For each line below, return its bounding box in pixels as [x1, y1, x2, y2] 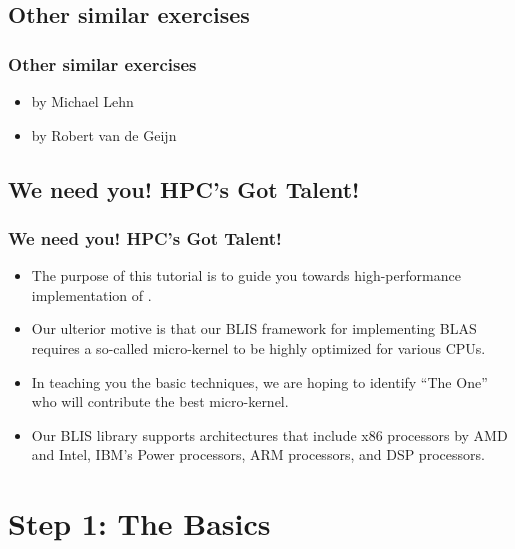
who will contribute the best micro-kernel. [31, 391, 289, 412]
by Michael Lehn [31, 91, 134, 111]
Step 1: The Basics [8, 503, 271, 544]
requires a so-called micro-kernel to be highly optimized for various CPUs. [31, 337, 486, 358]
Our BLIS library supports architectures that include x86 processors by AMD [31, 424, 508, 445]
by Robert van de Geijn [31, 124, 177, 145]
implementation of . [31, 284, 152, 305]
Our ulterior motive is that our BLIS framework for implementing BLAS [31, 318, 477, 339]
